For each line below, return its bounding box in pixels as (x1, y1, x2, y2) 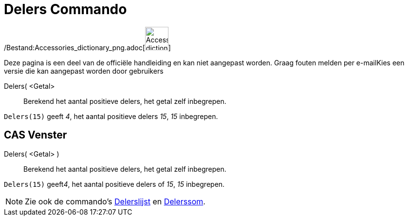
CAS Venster (4, 129, 67, 141)
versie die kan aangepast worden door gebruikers (4, 66, 164, 75)
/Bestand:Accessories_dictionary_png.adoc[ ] (4, 43, 171, 52)
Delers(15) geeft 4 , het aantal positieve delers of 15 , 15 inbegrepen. (4, 180, 225, 188)
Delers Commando (4, 1, 127, 18)
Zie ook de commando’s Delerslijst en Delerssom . (25, 196, 205, 206)
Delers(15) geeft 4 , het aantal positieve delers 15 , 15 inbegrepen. (4, 112, 218, 120)
